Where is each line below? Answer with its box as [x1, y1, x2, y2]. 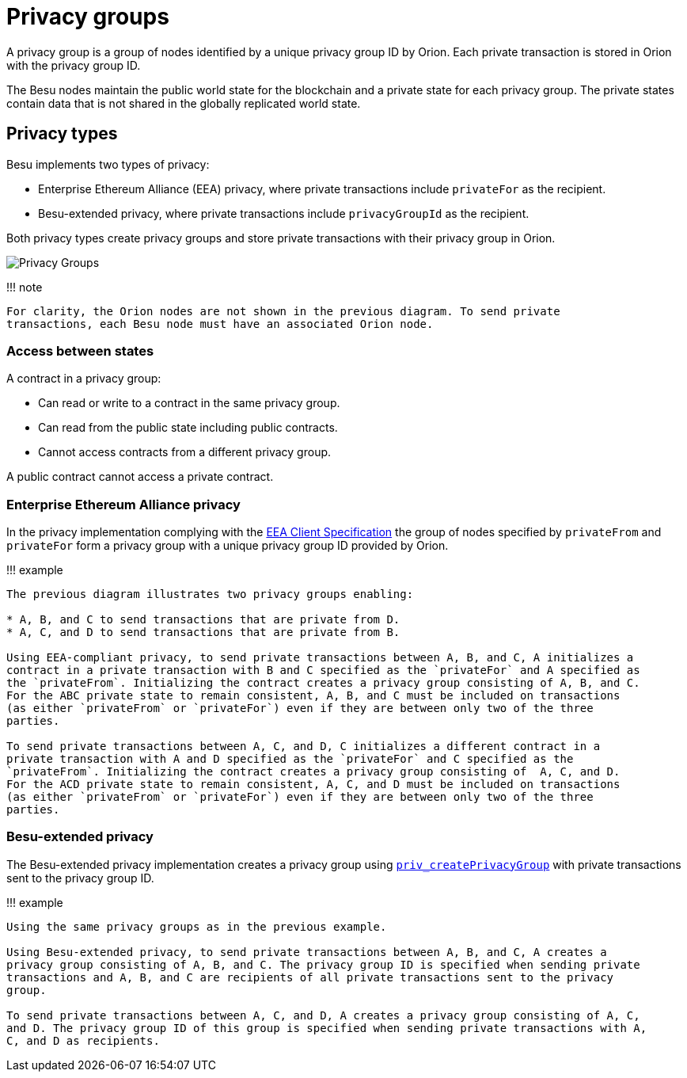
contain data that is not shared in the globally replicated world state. [6, 96, 361, 110]
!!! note [6, 280, 43, 294]
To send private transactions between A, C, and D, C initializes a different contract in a [6, 740, 601, 753]
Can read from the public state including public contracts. [38, 421, 338, 435]
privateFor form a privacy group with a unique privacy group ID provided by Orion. [6, 539, 449, 553]
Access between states [6, 342, 154, 359]
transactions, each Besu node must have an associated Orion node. [6, 317, 434, 330]
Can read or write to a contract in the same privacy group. [38, 396, 340, 410]
